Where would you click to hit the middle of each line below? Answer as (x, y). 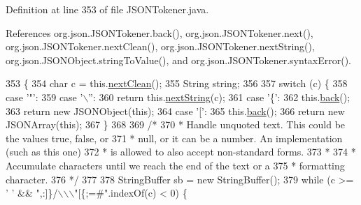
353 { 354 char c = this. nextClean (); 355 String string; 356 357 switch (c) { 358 (177, 83)
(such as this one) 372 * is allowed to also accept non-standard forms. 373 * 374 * (181, 152)
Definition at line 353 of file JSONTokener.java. (107, 9)
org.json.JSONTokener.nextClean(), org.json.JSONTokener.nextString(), (160, 46)
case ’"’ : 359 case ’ (44, 97)
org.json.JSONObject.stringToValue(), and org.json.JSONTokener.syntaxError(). (179, 60)
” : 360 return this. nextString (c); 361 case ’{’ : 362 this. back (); (219, 97)
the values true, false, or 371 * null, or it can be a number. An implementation (174, 138)
